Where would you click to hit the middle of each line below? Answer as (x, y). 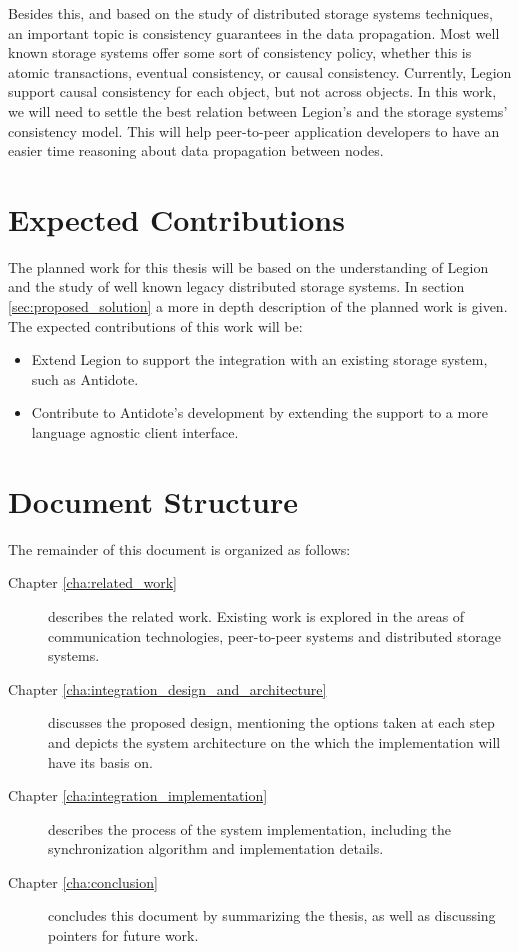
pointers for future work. (123, 935)
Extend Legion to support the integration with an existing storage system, (259, 359)
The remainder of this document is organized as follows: (179, 548)
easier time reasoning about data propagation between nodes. (196, 150)
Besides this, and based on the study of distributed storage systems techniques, (250, 13)
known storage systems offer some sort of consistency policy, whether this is (240, 52)
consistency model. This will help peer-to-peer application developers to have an (254, 130)
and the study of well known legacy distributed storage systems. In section (236, 286)
